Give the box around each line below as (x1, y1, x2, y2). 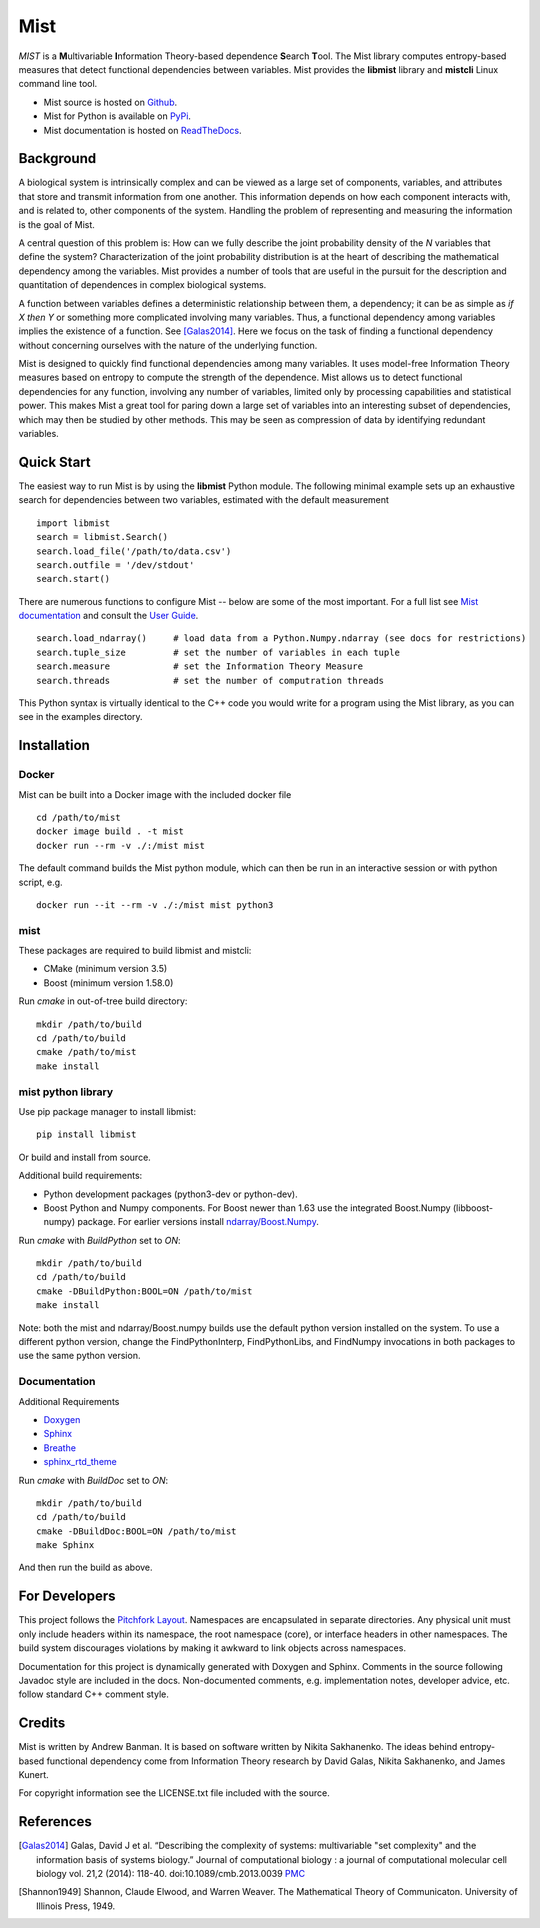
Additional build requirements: (18, 1170, 143, 1182)
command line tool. (18, 78, 98, 90)
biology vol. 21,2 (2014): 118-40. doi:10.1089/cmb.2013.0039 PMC (36, 1868, 305, 1880)
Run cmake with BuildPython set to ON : (18, 1234, 181, 1246)
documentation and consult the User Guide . (18, 610, 199, 622)
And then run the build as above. (18, 1561, 154, 1574)
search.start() (36, 573, 111, 585)
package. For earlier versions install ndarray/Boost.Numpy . (77, 1216, 319, 1228)
